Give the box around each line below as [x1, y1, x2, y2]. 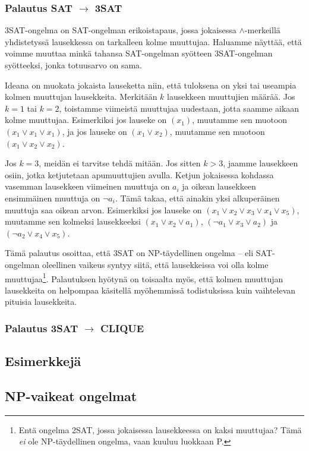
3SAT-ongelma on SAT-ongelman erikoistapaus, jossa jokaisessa [5, 24, 237, 36]
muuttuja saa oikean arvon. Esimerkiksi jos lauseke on [5, 203, 202, 216]
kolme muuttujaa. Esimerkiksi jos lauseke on [5, 113, 167, 126]
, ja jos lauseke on [62, 125, 127, 137]
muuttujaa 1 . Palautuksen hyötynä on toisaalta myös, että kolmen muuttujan [5, 270, 283, 285]
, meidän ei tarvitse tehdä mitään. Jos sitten [39, 157, 201, 169]
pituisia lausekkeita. [5, 295, 77, 308]
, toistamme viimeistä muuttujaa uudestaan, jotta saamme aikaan [59, 102, 299, 114]
